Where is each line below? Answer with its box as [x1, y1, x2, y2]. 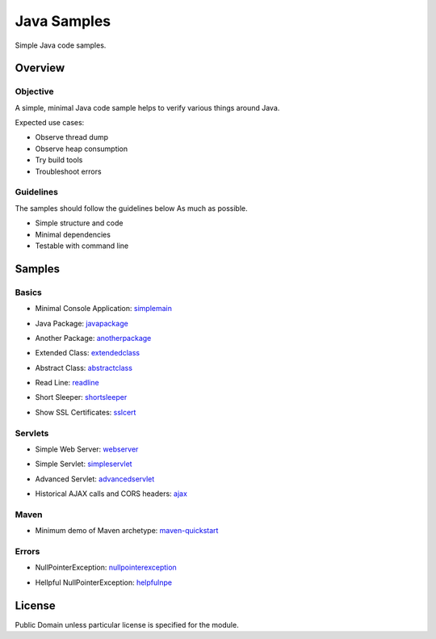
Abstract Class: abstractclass [35, 363, 133, 372]
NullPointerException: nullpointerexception [35, 562, 177, 573]
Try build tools [35, 155, 83, 165]
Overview [15, 61, 65, 75]
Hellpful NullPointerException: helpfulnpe [35, 578, 173, 587]
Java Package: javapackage [35, 318, 128, 328]
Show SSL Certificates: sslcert [35, 407, 136, 417]
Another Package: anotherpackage [35, 333, 152, 343]
